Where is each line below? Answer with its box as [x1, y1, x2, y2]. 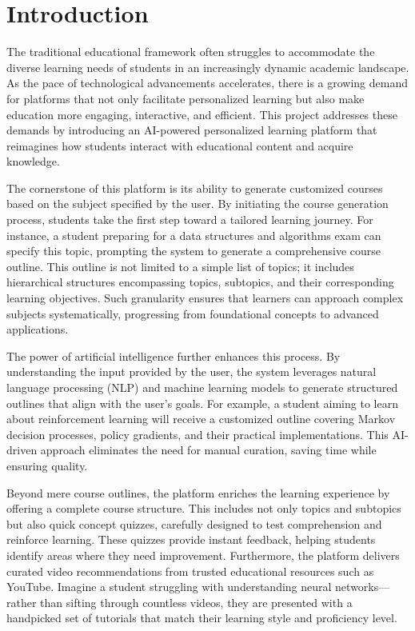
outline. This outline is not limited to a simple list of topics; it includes [6, 258, 354, 274]
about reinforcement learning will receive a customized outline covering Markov [6, 410, 396, 427]
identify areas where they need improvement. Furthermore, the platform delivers [6, 546, 400, 563]
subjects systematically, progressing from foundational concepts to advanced [6, 305, 379, 321]
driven [6, 441, 38, 458]
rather [6, 593, 37, 610]
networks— [335, 578, 390, 595]
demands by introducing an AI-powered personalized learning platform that [6, 122, 377, 138]
